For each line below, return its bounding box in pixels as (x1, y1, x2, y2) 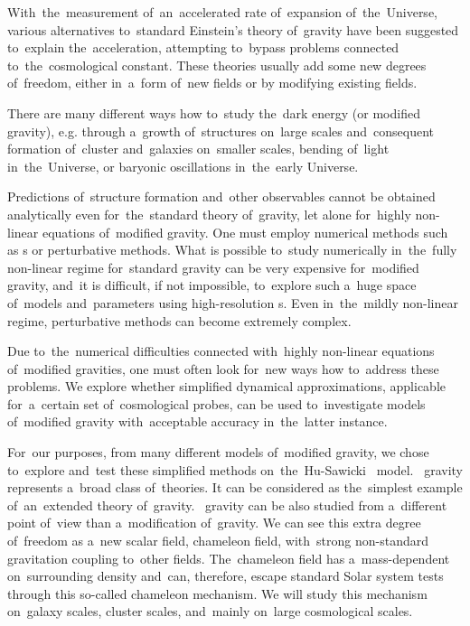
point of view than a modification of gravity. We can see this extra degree (7, 513, 421, 532)
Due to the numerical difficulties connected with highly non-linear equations (7, 341, 435, 360)
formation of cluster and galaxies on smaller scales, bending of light (7, 139, 390, 158)
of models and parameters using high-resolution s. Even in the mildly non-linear (7, 293, 458, 312)
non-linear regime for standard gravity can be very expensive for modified (7, 257, 419, 276)
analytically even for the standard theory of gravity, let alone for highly (7, 204, 411, 223)
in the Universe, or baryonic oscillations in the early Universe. (7, 156, 359, 175)
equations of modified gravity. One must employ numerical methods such (42, 222, 448, 241)
